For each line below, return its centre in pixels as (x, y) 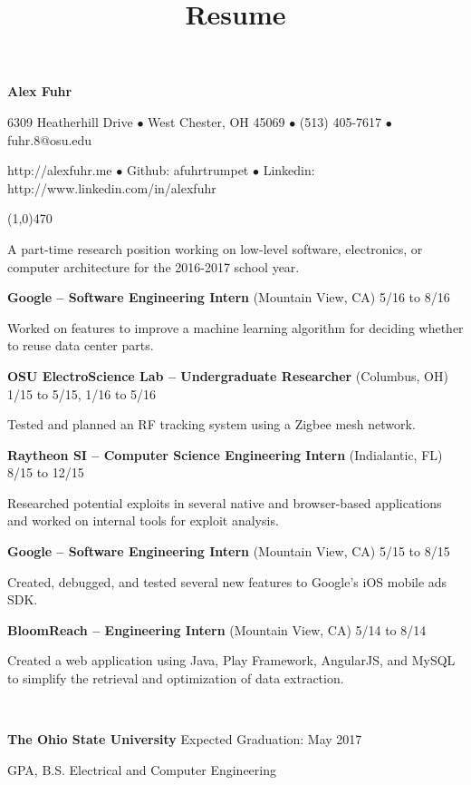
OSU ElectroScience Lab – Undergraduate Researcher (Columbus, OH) (228, 375)
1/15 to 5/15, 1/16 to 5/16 (82, 393)
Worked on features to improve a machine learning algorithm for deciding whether (235, 327)
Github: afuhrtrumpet (187, 170)
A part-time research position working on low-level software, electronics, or (215, 248)
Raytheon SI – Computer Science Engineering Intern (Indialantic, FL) (225, 454)
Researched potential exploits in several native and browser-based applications (225, 502)
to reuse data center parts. (81, 345)
